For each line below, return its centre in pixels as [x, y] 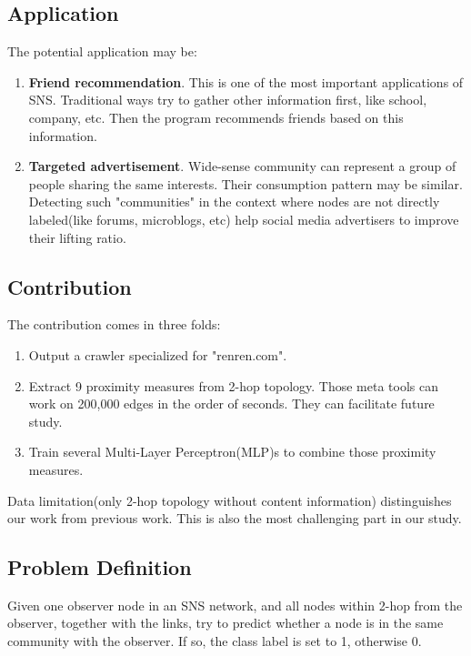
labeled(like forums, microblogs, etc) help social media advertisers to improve [244, 219]
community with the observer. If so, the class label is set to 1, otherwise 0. [215, 641]
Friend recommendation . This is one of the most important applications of [246, 81]
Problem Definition [100, 567]
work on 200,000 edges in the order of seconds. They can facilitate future [231, 404]
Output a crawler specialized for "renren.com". [158, 354]
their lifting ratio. [77, 237]
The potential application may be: [102, 51]
